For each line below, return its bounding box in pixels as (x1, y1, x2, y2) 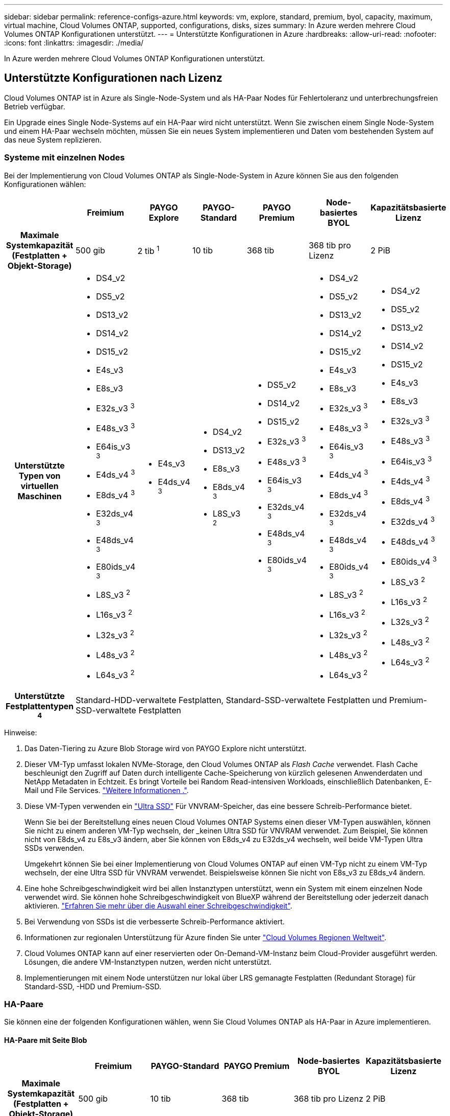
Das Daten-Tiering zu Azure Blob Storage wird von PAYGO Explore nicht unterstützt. (24, 743, 307, 753)
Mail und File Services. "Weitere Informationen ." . (24, 785, 189, 795)
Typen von (18, 470, 61, 481)
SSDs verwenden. (24, 843, 85, 852)
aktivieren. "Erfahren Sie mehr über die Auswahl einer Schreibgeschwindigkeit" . (24, 901, 292, 910)
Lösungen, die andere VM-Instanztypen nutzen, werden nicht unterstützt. (24, 957, 272, 966)
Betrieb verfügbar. (4, 102, 65, 111)
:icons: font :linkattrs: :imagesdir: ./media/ (4, 38, 144, 47)
